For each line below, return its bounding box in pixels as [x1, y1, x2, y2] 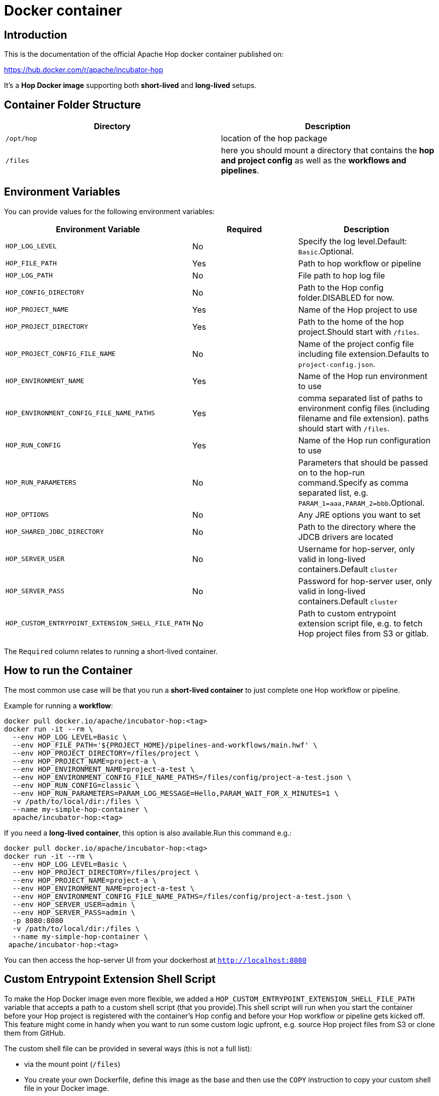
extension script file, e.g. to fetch [298, 618, 423, 628]
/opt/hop [6, 134, 37, 142]
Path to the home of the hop [298, 316, 404, 327]
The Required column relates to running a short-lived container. [4, 647, 218, 656]
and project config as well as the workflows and [221, 155, 406, 166]
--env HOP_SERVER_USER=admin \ [12, 900, 136, 908]
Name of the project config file [298, 338, 414, 349]
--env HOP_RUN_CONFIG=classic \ [12, 781, 140, 789]
